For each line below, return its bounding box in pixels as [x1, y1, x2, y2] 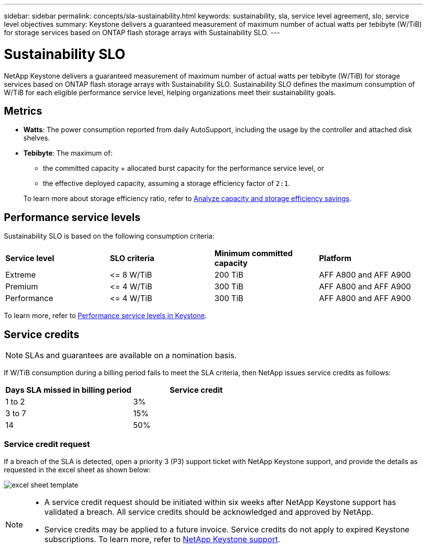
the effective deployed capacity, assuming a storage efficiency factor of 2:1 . [43, 179, 291, 188]
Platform [319, 253, 351, 264]
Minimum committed [214, 248, 293, 259]
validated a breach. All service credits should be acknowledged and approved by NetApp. [44, 507, 373, 517]
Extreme [5, 270, 36, 280]
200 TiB [214, 270, 244, 280]
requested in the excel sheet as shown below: [4, 465, 151, 474]
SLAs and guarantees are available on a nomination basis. [25, 350, 237, 361]
